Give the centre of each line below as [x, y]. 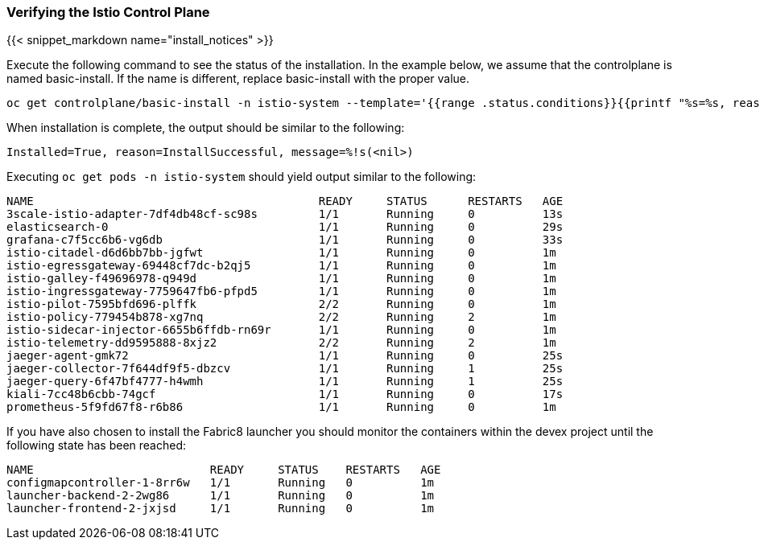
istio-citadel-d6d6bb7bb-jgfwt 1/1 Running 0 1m [281, 253]
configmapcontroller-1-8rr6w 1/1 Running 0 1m [221, 483]
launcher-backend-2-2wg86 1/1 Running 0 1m [221, 496]
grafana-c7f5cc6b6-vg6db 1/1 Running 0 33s [285, 240]
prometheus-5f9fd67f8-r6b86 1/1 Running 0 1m [281, 407]
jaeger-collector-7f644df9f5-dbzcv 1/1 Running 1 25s [285, 369]
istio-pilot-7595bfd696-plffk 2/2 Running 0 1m [281, 304]
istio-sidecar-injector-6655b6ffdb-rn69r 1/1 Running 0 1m [281, 330]
